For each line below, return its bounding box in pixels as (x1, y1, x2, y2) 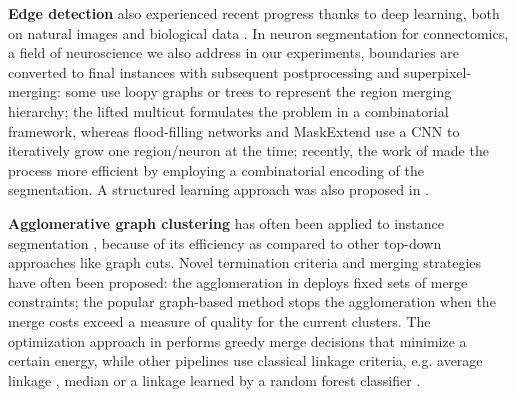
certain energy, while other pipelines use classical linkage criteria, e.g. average (8, 350, 483, 371)
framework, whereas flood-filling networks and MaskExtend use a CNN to (8, 120, 460, 141)
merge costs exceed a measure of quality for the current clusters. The (8, 310, 431, 331)
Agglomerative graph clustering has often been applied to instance (8, 212, 445, 233)
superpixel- (404, 61, 472, 82)
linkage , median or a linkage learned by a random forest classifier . (8, 369, 421, 390)
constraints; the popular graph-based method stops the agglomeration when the (8, 291, 496, 312)
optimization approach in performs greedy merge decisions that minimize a (8, 330, 467, 351)
